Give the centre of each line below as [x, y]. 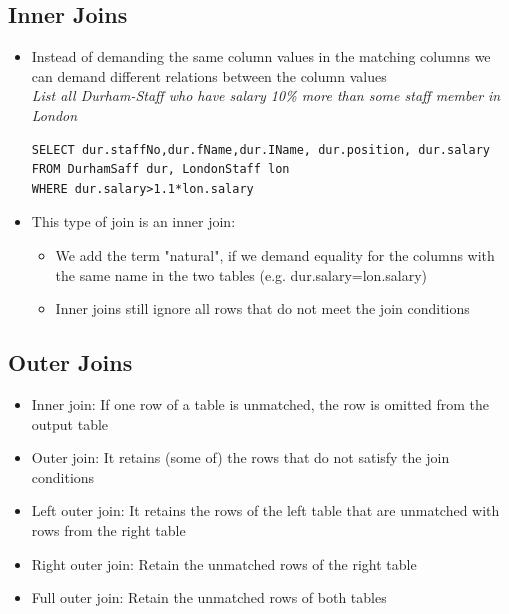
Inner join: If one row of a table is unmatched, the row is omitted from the [260, 403]
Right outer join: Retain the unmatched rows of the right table [224, 563]
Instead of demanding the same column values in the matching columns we [261, 56]
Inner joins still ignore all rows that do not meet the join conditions [262, 308]
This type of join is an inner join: [133, 221]
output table [70, 423]
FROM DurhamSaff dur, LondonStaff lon [160, 169]
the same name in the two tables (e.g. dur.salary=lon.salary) [241, 274]
